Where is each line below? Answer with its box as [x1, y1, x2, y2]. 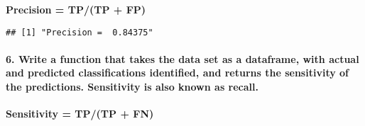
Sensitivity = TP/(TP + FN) [6, 106, 154, 121]
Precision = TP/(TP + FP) [6, 2, 146, 16]
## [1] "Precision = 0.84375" [6, 27, 153, 38]
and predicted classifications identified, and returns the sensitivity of [6, 65, 349, 80]
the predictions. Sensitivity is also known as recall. [6, 79, 258, 94]
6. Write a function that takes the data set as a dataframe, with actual [6, 51, 359, 66]
